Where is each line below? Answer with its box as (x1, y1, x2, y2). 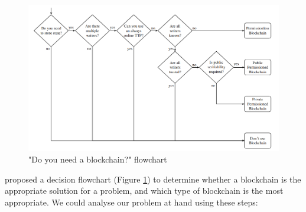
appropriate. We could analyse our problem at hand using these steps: (5, 196, 258, 208)
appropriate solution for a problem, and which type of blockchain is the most (5, 184, 284, 197)
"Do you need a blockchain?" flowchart (28, 153, 167, 165)
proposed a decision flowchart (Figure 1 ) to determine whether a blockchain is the (5, 173, 301, 185)
